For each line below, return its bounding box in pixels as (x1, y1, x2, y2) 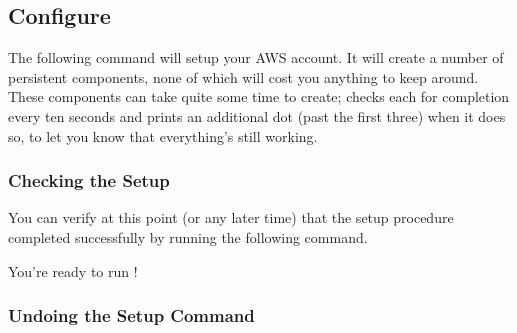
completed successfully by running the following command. (8, 226, 368, 247)
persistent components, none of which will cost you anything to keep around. (8, 66, 479, 87)
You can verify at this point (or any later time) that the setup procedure (8, 207, 454, 228)
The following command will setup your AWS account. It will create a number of (8, 47, 504, 68)
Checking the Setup (8, 168, 170, 193)
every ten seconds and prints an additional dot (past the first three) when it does (8, 105, 506, 126)
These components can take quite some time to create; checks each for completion (8, 86, 510, 107)
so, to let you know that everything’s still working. (8, 125, 318, 146)
